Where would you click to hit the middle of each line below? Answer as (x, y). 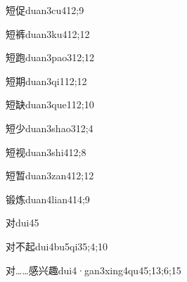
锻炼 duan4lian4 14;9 (48, 199)
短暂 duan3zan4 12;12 (50, 175)
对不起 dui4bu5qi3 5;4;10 (57, 246)
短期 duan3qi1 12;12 (46, 81)
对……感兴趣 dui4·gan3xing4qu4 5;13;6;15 (93, 270)
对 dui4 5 (22, 223)
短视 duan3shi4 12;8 (46, 152)
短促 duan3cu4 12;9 (45, 10)
